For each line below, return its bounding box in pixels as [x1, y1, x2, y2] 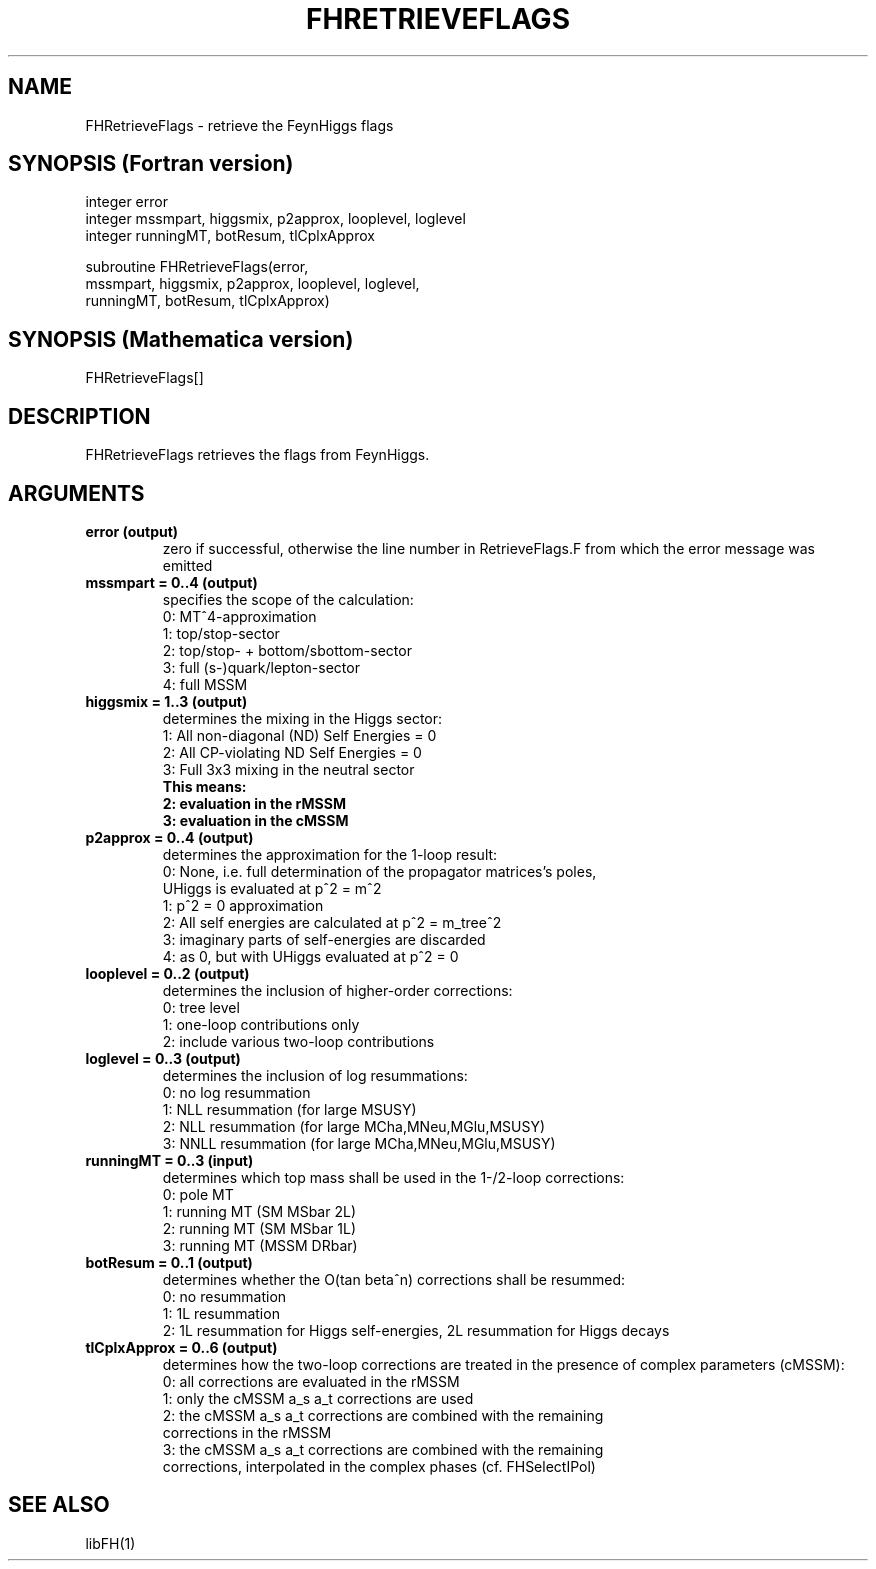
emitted [162, 556, 213, 574]
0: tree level [162, 998, 240, 1016]
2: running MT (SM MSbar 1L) [162, 1219, 357, 1237]
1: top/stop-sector [162, 624, 280, 642]
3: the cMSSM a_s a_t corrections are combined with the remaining [162, 1440, 604, 1458]
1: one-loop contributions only [162, 1015, 360, 1033]
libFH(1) [85, 1534, 136, 1552]
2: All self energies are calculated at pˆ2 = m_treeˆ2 [162, 913, 502, 931]
